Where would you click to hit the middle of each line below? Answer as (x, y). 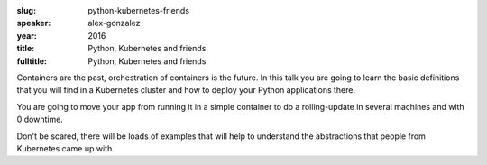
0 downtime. (40, 119)
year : (27, 35)
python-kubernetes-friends (138, 10)
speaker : (34, 23)
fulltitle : (32, 61)
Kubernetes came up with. (65, 148)
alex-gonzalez (114, 23)
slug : (26, 10)
